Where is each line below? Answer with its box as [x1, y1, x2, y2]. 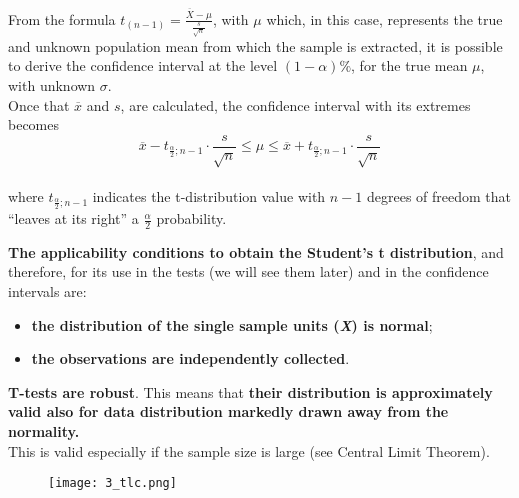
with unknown [8, 75, 96, 95]
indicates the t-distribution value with [92, 186, 326, 207]
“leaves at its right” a [8, 208, 139, 229]
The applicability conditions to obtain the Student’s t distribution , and [8, 241, 504, 262]
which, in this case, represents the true [266, 8, 503, 29]
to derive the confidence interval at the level [8, 55, 278, 76]
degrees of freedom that [366, 186, 512, 207]
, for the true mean [351, 55, 468, 76]
